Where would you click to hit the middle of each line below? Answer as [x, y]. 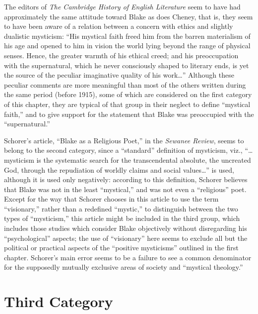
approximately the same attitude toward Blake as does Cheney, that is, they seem [129, 16]
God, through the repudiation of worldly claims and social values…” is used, [119, 169]
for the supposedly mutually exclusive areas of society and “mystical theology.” [124, 267]
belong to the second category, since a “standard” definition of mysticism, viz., [123, 150]
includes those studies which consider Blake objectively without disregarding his [126, 228]
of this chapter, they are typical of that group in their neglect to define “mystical [127, 104]
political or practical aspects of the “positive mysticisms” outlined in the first [121, 248]
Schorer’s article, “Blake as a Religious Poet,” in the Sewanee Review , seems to [124, 140]
